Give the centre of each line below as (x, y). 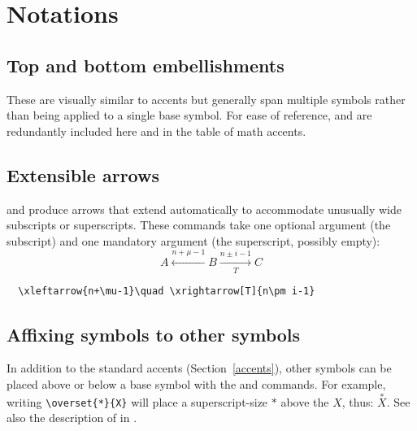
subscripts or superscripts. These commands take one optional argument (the (199, 225)
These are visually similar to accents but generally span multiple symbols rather (206, 99)
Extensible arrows (83, 174)
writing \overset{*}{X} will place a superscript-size (137, 401)
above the (305, 401)
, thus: (358, 401)
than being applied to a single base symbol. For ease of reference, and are (189, 115)
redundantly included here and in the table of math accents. (156, 131)
